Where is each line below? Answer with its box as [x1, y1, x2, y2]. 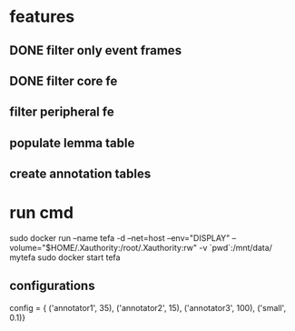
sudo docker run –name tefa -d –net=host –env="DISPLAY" [9, 233, 231, 244]
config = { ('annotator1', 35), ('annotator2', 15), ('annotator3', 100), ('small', [9, 302, 287, 313]
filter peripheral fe [9, 105, 115, 120]
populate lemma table [9, 135, 135, 151]
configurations [9, 278, 95, 294]
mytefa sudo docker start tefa [9, 252, 121, 263]
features [9, 6, 75, 27]
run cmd [9, 203, 74, 224]
